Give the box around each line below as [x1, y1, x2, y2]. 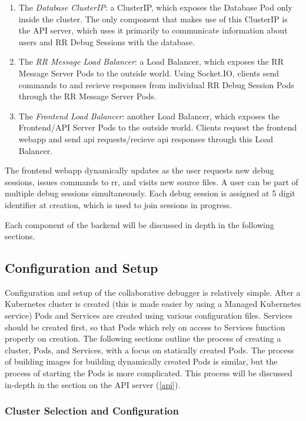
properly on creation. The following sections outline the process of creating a [5, 332, 281, 345]
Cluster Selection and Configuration [5, 403, 179, 418]
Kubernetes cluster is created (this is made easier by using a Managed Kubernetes [5, 298, 301, 310]
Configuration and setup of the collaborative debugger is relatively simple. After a [5, 286, 301, 298]
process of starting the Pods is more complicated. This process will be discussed [5, 367, 292, 379]
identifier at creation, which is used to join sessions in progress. [5, 198, 232, 210]
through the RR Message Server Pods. [18, 90, 157, 102]
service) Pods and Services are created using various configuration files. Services [5, 309, 292, 322]
